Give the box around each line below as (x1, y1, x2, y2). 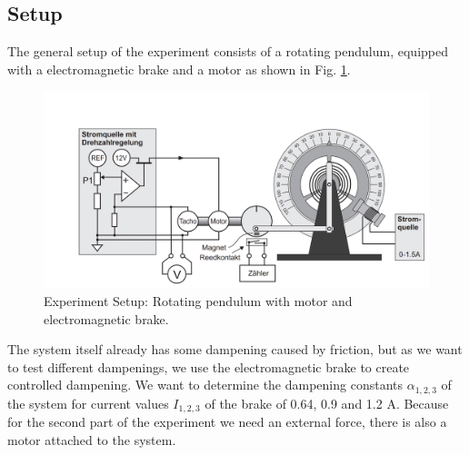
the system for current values (7, 393, 169, 412)
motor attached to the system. (7, 430, 176, 449)
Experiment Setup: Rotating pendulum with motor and (44, 291, 353, 310)
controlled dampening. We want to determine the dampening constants (7, 375, 404, 394)
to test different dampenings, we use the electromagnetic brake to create (7, 357, 410, 376)
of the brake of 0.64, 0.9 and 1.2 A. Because (205, 393, 449, 412)
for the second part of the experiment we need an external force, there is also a (7, 412, 447, 431)
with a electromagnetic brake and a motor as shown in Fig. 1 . (7, 59, 351, 78)
